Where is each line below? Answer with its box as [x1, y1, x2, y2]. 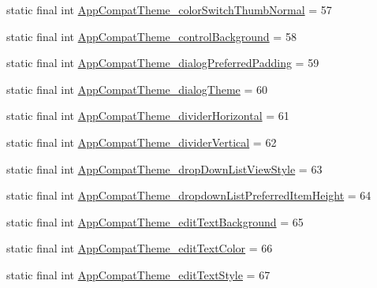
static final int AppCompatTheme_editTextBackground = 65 [6, 213, 304, 230]
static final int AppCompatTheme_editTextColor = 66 [6, 240, 273, 256]
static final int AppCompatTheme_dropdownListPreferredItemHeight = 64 [6, 187, 371, 204]
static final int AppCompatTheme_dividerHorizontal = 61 [6, 107, 289, 124]
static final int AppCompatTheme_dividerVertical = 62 [6, 133, 277, 150]
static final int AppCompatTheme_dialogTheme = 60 [6, 80, 268, 97]
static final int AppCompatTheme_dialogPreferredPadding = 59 [6, 54, 319, 71]
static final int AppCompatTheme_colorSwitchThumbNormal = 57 [6, 2, 332, 17]
